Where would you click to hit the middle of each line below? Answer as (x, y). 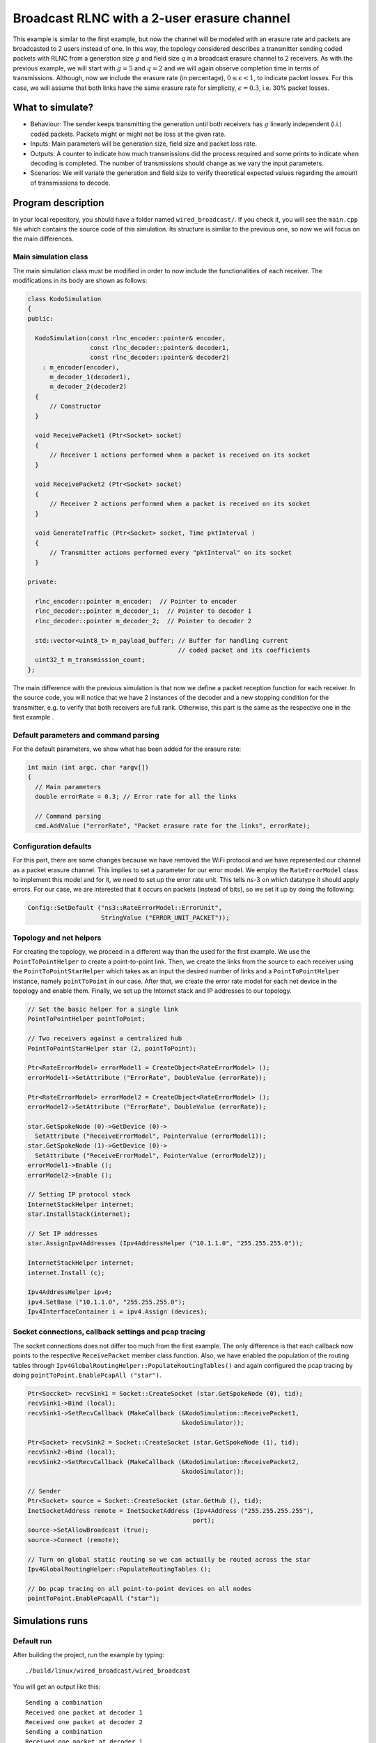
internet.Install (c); (66, 1273)
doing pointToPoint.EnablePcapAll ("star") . (87, 1375)
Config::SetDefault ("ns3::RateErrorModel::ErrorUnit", (125, 908)
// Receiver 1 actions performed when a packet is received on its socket (180, 455)
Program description (58, 203)
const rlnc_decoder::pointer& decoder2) (159, 358)
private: (42, 582)
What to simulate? (53, 108)
